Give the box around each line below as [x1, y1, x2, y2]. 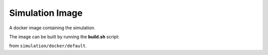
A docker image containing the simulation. [9, 25, 95, 31]
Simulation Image [9, 7, 83, 18]
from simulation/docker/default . [9, 43, 87, 49]
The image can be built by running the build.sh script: [9, 34, 120, 40]
